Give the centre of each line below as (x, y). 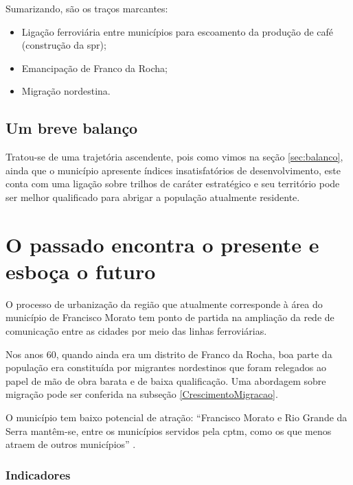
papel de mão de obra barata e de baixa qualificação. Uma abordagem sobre (166, 380)
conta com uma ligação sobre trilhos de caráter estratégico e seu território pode (173, 184)
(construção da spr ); (64, 45)
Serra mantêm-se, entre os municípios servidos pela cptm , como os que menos (169, 430)
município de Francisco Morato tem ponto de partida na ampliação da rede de (170, 317)
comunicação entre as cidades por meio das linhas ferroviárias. (136, 331)
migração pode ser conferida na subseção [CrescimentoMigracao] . (142, 394)
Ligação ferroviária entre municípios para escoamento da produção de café (178, 31)
